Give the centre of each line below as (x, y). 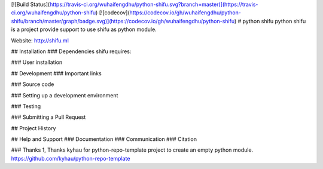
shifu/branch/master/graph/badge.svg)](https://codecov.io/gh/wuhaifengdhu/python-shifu (123, 21)
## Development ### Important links (56, 73)
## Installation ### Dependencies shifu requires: (71, 51)
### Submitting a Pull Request (48, 117)
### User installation (37, 62)
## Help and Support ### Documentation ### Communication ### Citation (104, 139)
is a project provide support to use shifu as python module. (84, 29)
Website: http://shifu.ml (40, 40)
